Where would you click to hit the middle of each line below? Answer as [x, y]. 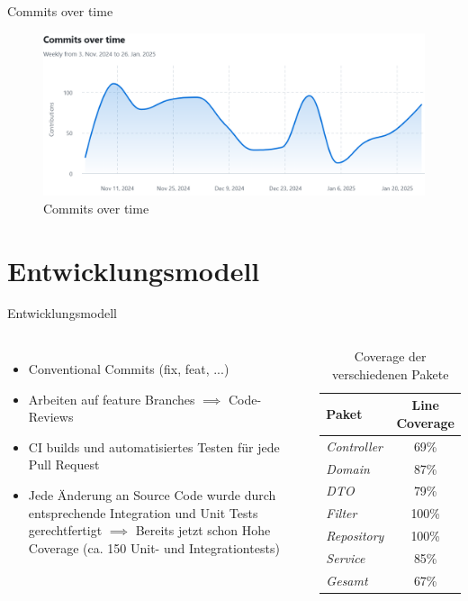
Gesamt [347, 580]
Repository [355, 536]
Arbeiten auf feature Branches [112, 399]
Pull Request [64, 464]
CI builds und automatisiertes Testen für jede [154, 446]
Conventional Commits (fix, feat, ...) [129, 369]
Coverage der [390, 356]
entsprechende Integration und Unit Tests [143, 512]
